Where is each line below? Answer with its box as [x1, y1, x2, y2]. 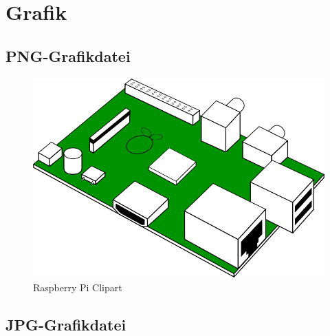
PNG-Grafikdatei [5, 45, 131, 66]
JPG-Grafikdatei [5, 313, 126, 335]
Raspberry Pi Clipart [33, 280, 122, 294]
